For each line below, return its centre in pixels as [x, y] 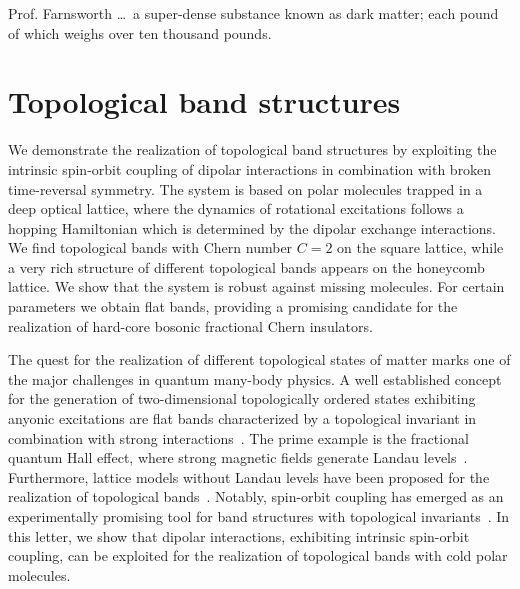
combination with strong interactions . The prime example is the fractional [238, 437]
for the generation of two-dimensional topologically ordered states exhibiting [242, 398]
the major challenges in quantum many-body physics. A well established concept [255, 378]
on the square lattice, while [420, 247]
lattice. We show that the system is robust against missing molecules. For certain [256, 286]
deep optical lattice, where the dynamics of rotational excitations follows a [236, 208]
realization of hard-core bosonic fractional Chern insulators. [190, 325]
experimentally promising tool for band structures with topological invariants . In [259, 516]
